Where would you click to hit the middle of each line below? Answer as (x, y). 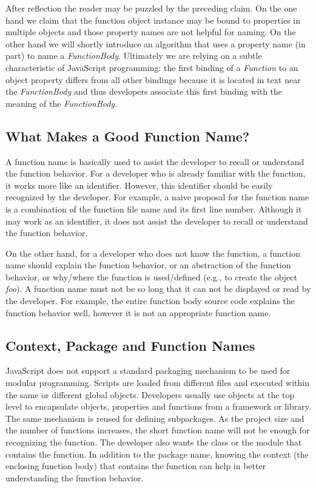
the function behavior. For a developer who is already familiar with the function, (156, 173)
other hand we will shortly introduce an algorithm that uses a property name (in (156, 43)
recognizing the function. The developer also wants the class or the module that (154, 442)
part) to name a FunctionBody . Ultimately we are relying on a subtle (134, 56)
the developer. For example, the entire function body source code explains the (150, 301)
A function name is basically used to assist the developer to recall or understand (155, 161)
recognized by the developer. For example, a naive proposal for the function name (157, 197)
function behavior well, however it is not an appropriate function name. (138, 312)
